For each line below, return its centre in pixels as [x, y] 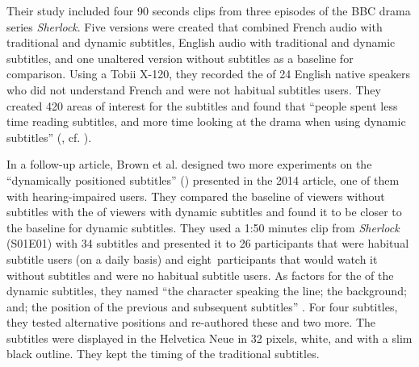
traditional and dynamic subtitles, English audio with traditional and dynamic [201, 42]
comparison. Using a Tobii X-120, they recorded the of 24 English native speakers [209, 74]
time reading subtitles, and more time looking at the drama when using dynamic [206, 121]
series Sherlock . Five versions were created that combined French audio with [195, 26]
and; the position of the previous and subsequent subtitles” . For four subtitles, [202, 306]
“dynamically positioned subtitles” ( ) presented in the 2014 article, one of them [203, 179]
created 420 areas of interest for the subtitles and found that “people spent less [202, 105]
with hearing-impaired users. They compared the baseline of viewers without [196, 196]
